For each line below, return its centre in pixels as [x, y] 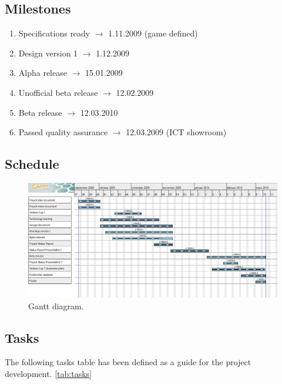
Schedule [32, 164]
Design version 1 [48, 53]
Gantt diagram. [56, 305]
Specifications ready [54, 33]
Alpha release [43, 73]
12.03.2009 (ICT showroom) [176, 132]
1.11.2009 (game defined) [153, 33]
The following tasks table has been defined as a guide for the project [128, 362]
